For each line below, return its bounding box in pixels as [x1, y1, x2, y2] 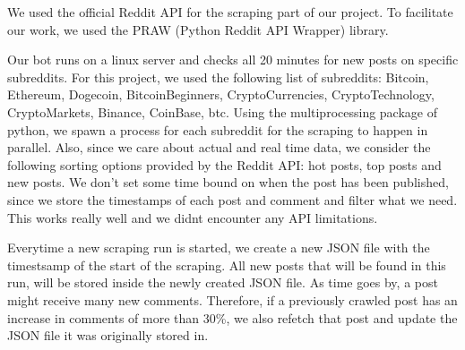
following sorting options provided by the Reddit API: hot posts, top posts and [7, 155, 442, 174]
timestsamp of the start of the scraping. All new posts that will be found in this [7, 255, 446, 274]
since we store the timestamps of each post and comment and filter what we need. [7, 190, 458, 209]
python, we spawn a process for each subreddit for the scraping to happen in [7, 120, 428, 139]
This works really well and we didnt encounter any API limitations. [7, 208, 378, 226]
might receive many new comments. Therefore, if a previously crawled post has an [7, 290, 458, 309]
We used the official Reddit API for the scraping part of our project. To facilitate [7, 3, 453, 21]
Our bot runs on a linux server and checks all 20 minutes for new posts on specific [7, 50, 459, 69]
